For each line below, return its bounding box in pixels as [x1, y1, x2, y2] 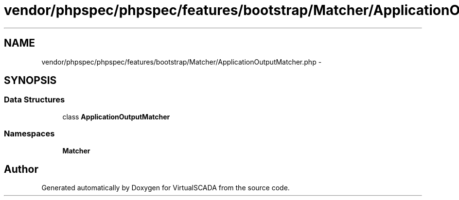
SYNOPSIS [4, 74, 57, 87]
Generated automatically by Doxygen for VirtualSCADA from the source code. [41, 183, 290, 192]
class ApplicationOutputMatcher [62, 112, 170, 121]
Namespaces [4, 129, 55, 139]
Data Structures [4, 95, 65, 105]
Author [4, 163, 38, 175]
